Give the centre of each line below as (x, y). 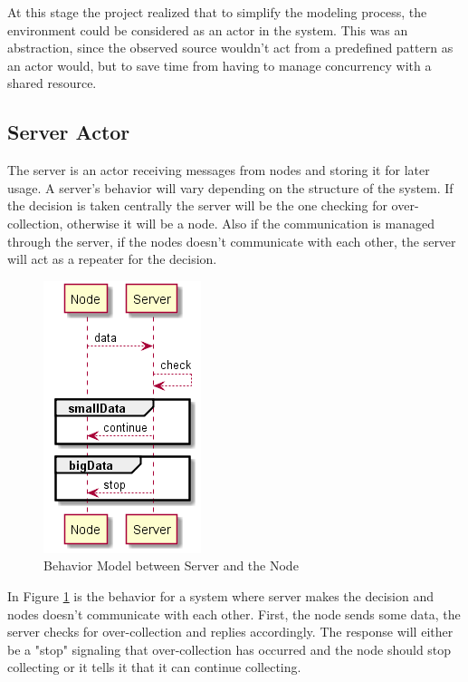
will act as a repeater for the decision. (112, 259)
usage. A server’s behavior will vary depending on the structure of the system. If (230, 187)
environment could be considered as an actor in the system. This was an (208, 29)
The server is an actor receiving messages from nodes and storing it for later (219, 170)
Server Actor (69, 132)
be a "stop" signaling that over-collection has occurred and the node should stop (229, 649)
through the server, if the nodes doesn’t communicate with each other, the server (232, 241)
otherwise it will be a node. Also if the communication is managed (251, 223)
